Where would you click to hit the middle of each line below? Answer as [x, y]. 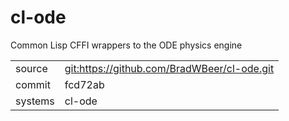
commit [33, 84]
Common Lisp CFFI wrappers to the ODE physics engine [126, 45]
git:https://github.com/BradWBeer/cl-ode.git [169, 68]
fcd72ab [84, 84]
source [31, 68]
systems [35, 101]
